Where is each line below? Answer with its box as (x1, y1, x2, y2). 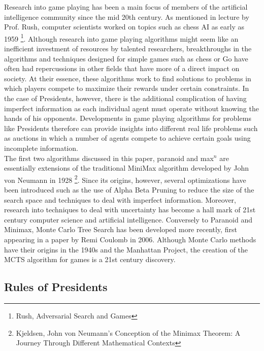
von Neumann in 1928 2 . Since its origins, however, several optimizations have (4, 173, 246, 185)
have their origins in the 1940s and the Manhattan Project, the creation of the (4, 244, 248, 254)
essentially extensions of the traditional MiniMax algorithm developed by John (4, 163, 249, 173)
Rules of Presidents (4, 279, 108, 295)
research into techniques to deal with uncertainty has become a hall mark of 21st (4, 204, 256, 215)
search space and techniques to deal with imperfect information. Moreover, (4, 194, 236, 205)
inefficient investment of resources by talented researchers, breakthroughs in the (4, 43, 252, 54)
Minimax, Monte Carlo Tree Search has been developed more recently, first (4, 224, 237, 235)
